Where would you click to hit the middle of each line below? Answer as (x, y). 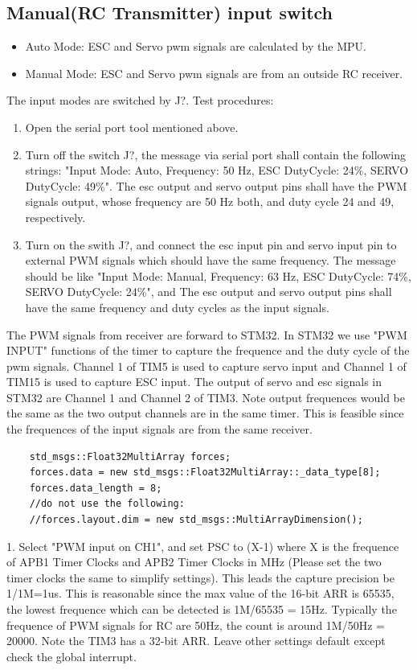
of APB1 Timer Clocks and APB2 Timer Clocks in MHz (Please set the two (194, 562)
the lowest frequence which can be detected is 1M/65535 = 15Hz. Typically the (202, 609)
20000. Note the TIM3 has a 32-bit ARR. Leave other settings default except (196, 641)
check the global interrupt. (72, 656)
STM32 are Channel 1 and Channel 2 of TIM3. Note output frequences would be (206, 397)
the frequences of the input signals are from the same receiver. (159, 429)
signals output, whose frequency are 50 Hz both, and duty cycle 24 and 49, (210, 201)
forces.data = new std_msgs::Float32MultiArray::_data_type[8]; (205, 473)
